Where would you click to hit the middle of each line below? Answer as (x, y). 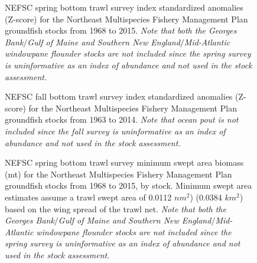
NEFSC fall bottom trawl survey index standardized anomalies (119, 96)
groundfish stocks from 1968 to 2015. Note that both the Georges (121, 30)
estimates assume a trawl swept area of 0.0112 (88, 197)
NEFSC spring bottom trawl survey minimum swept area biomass (124, 162)
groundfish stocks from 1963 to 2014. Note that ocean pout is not (122, 119)
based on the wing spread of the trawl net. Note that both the (116, 208)
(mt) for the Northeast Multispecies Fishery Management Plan (118, 174)
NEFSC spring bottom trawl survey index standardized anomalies (124, 7)
